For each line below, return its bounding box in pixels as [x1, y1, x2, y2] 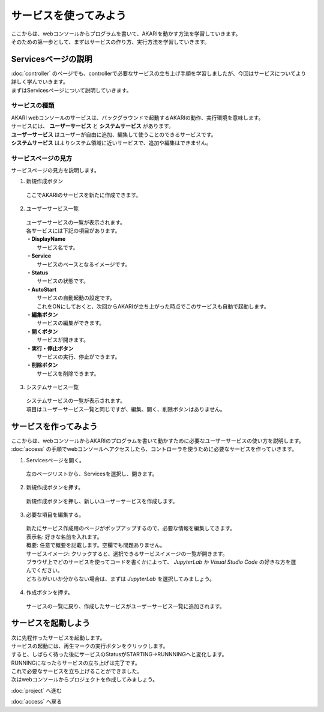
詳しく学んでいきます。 [11, 78, 68, 85]
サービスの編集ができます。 [37, 319, 105, 327]
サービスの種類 [11, 101, 55, 110]
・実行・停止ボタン [26, 345, 74, 352]
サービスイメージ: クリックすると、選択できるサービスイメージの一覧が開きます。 [26, 550, 228, 557]
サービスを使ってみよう [11, 9, 127, 22]
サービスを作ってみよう [11, 421, 98, 432]
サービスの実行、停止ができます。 [37, 353, 121, 360]
